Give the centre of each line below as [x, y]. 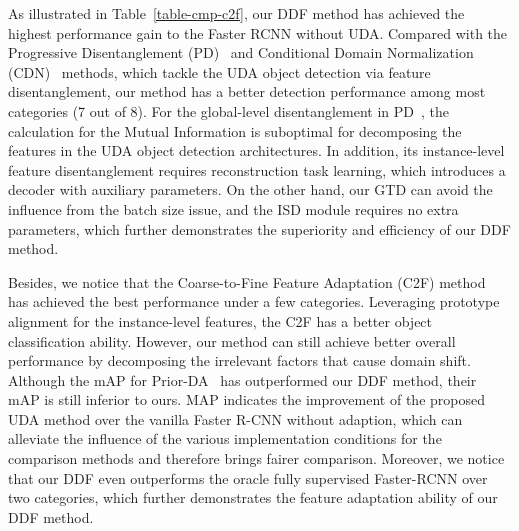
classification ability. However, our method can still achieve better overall [232, 340]
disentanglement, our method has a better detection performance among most [247, 91]
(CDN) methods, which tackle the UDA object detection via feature [219, 71]
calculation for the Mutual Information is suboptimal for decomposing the [235, 130]
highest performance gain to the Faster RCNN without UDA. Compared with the [258, 32]
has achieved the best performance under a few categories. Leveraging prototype [254, 301]
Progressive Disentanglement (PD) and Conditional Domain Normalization [241, 52]
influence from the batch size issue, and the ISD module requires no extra [233, 208]
